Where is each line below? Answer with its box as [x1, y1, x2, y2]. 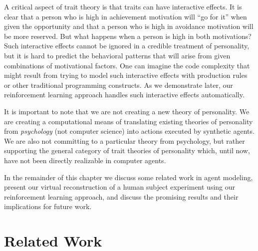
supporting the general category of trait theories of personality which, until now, [4, 145, 250, 156]
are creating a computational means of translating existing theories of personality [4, 116, 253, 126]
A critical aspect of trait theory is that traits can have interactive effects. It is [4, 1, 242, 11]
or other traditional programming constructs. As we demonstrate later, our [4, 79, 233, 90]
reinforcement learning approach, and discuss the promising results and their [4, 191, 239, 202]
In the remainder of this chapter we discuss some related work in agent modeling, [4, 172, 253, 182]
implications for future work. [4, 201, 92, 212]
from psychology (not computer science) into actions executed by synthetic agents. [4, 126, 255, 136]
